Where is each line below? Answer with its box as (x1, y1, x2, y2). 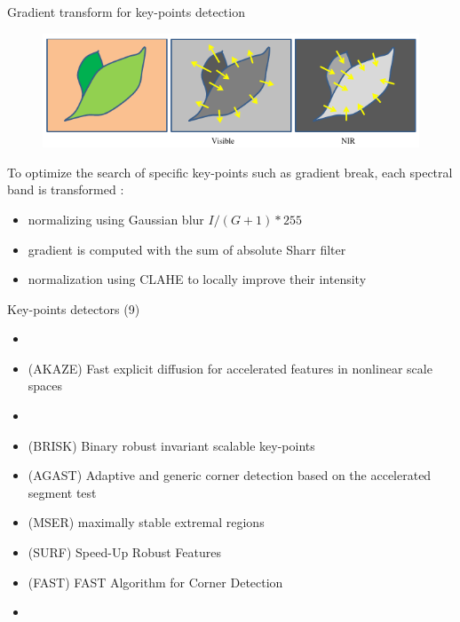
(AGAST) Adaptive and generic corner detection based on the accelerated (28, 466, 432, 484)
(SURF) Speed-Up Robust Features (28, 543, 222, 562)
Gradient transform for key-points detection (7, 3, 245, 20)
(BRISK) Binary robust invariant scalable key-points (28, 436, 315, 454)
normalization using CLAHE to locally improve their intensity (28, 270, 367, 288)
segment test (28, 483, 97, 501)
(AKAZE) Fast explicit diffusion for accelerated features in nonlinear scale (28, 358, 432, 377)
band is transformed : (7, 180, 124, 199)
